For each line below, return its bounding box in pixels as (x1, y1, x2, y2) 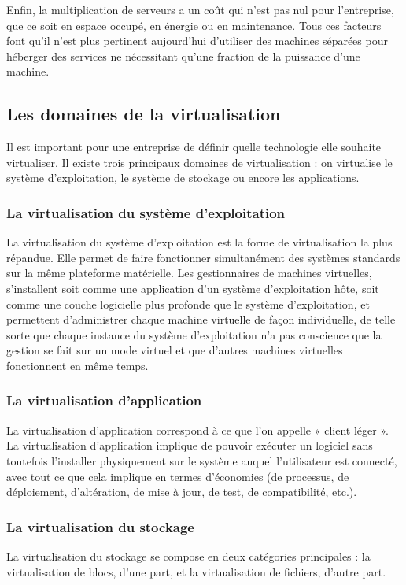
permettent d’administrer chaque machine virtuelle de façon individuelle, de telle (6, 311, 396, 328)
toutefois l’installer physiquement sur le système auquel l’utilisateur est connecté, (6, 452, 397, 468)
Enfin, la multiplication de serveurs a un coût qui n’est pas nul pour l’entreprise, (6, 2, 394, 17)
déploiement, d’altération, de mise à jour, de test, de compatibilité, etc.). (6, 483, 357, 500)
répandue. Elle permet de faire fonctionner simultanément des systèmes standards (6, 249, 400, 265)
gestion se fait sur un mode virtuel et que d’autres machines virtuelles (6, 342, 343, 358)
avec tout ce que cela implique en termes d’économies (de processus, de (6, 468, 349, 484)
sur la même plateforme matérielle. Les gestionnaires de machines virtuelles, (6, 265, 372, 281)
